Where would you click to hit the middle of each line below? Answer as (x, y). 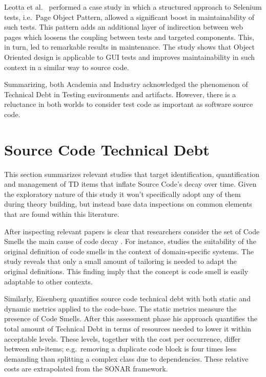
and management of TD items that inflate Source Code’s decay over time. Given (130, 184)
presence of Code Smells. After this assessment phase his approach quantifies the (131, 318)
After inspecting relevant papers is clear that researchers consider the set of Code (132, 231)
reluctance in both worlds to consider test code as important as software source (129, 104)
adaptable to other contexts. (48, 281)
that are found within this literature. (62, 214)
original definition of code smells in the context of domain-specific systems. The (129, 251)
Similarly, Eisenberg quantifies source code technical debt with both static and (127, 298)
